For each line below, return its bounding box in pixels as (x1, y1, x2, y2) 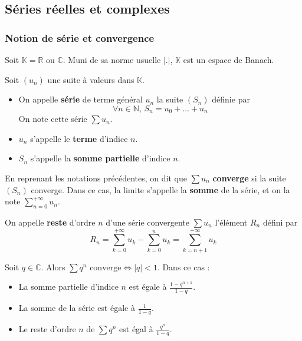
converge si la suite (212, 172, 286, 184)
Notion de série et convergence (5, 30, 155, 45)
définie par (212, 93, 250, 105)
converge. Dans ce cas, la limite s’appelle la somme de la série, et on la (31, 183, 290, 196)
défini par (262, 216, 298, 228)
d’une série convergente (106, 216, 189, 228)
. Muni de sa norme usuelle (63, 54, 161, 65)
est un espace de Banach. (183, 54, 274, 65)
